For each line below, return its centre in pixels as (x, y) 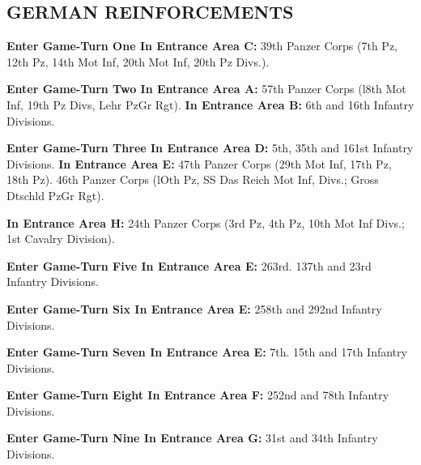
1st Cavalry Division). (61, 239)
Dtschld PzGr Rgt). (55, 195)
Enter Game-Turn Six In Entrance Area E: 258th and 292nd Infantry (194, 308)
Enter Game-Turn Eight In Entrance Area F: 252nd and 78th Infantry (198, 395)
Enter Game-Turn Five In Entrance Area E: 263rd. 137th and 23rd (189, 265)
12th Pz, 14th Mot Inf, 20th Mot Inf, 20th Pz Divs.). (138, 61)
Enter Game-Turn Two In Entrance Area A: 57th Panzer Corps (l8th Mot (206, 89)
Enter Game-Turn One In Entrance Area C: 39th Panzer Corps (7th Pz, (202, 46)
